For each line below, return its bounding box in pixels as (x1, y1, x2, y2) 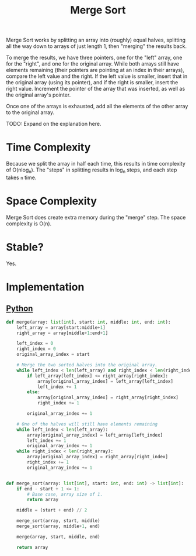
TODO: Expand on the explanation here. (6, 121, 101, 128)
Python (6, 304, 33, 314)
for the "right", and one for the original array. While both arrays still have (6, 60, 180, 67)
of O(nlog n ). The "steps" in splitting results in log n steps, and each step (6, 166, 177, 174)
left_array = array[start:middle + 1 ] (16, 324, 106, 331)
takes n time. (6, 174, 37, 181)
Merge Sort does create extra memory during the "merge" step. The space (6, 214, 186, 221)
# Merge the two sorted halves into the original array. (16, 362, 158, 368)
